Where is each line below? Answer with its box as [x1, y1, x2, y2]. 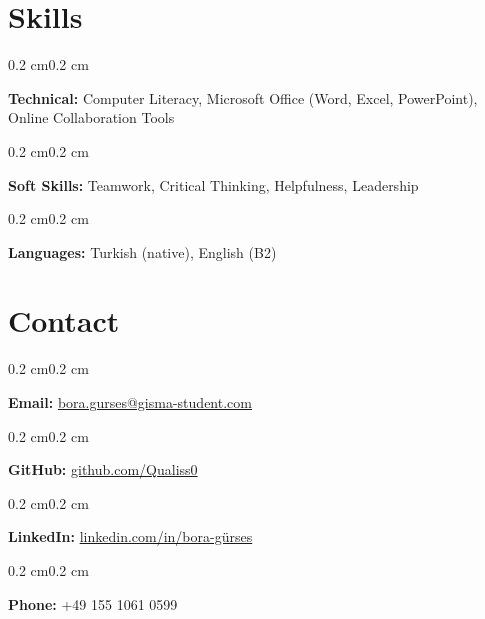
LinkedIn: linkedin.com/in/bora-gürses [8, 526, 253, 547]
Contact [8, 300, 120, 341]
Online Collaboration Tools [8, 107, 175, 128]
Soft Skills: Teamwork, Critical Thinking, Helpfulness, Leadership [8, 174, 419, 195]
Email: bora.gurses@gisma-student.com [8, 392, 252, 412]
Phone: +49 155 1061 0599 [8, 593, 178, 614]
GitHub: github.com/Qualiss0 [8, 459, 198, 480]
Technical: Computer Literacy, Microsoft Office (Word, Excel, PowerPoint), [8, 87, 478, 108]
